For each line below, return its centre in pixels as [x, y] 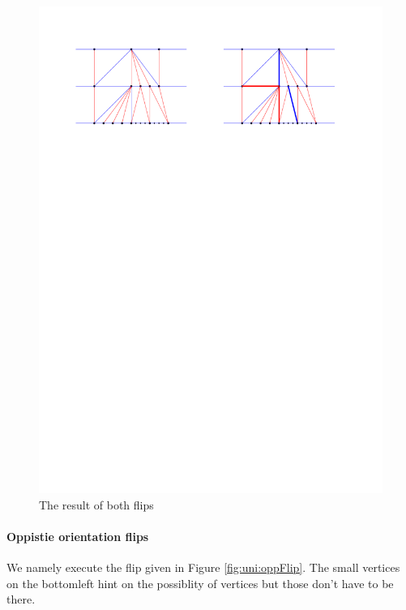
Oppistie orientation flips [78, 536]
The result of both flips [96, 504]
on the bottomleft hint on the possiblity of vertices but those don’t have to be [200, 583]
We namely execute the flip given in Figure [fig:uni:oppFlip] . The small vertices [203, 567]
